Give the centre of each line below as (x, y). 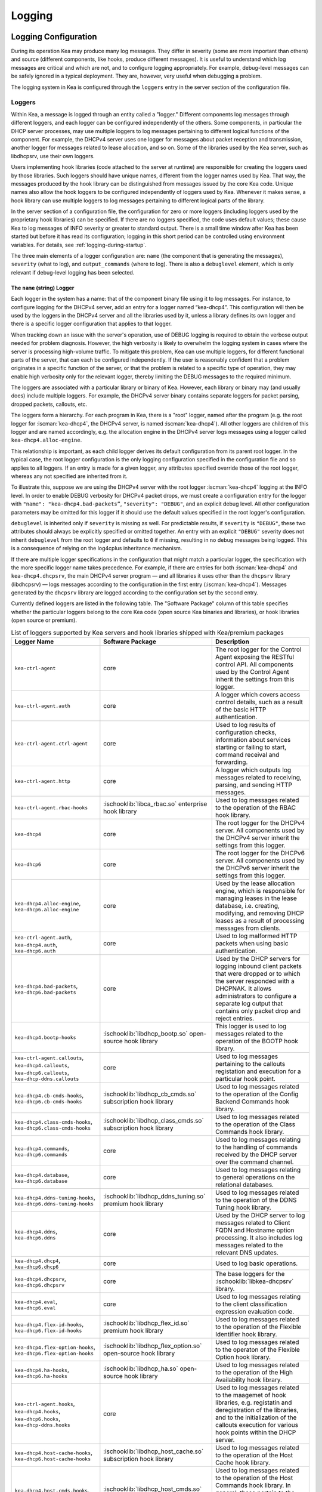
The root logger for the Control (258, 649)
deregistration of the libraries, (257, 1410)
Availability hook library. (249, 1380)
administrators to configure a (256, 996)
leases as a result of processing (260, 921)
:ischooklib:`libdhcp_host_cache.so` (154, 1451)
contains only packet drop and (258, 1011)
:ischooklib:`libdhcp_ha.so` (141, 1368)
